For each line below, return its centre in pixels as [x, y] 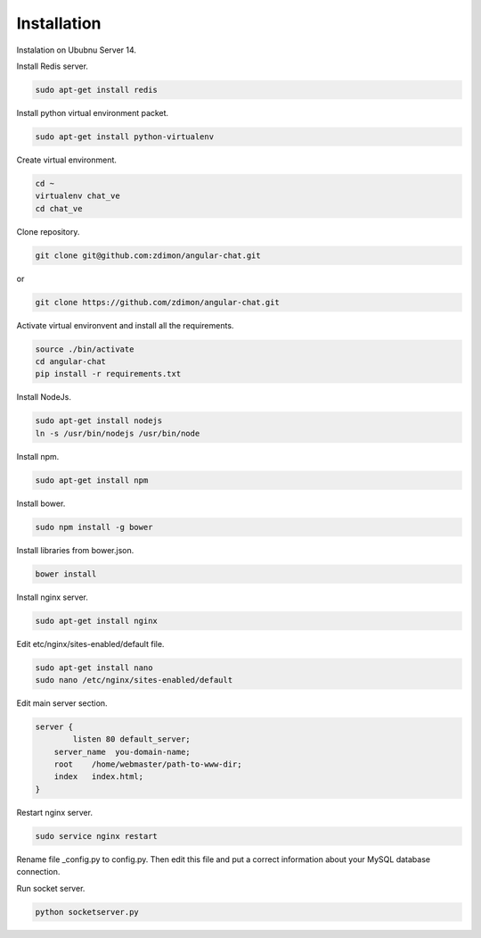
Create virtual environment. [67, 160]
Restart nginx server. [55, 812]
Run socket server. [51, 888]
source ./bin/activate [85, 349]
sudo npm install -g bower [94, 527]
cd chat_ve [59, 208]
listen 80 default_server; [131, 739]
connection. [38, 872]
